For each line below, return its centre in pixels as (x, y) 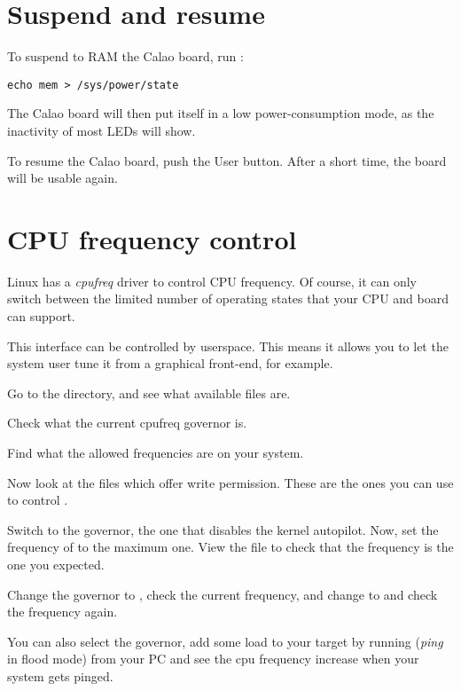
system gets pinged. (60, 675)
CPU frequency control (152, 238)
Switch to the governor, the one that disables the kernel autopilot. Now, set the (223, 529)
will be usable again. (63, 178)
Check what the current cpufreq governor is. (127, 423)
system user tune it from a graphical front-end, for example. (170, 363)
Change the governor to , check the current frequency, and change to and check (223, 594)
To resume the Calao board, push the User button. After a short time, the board (227, 160)
